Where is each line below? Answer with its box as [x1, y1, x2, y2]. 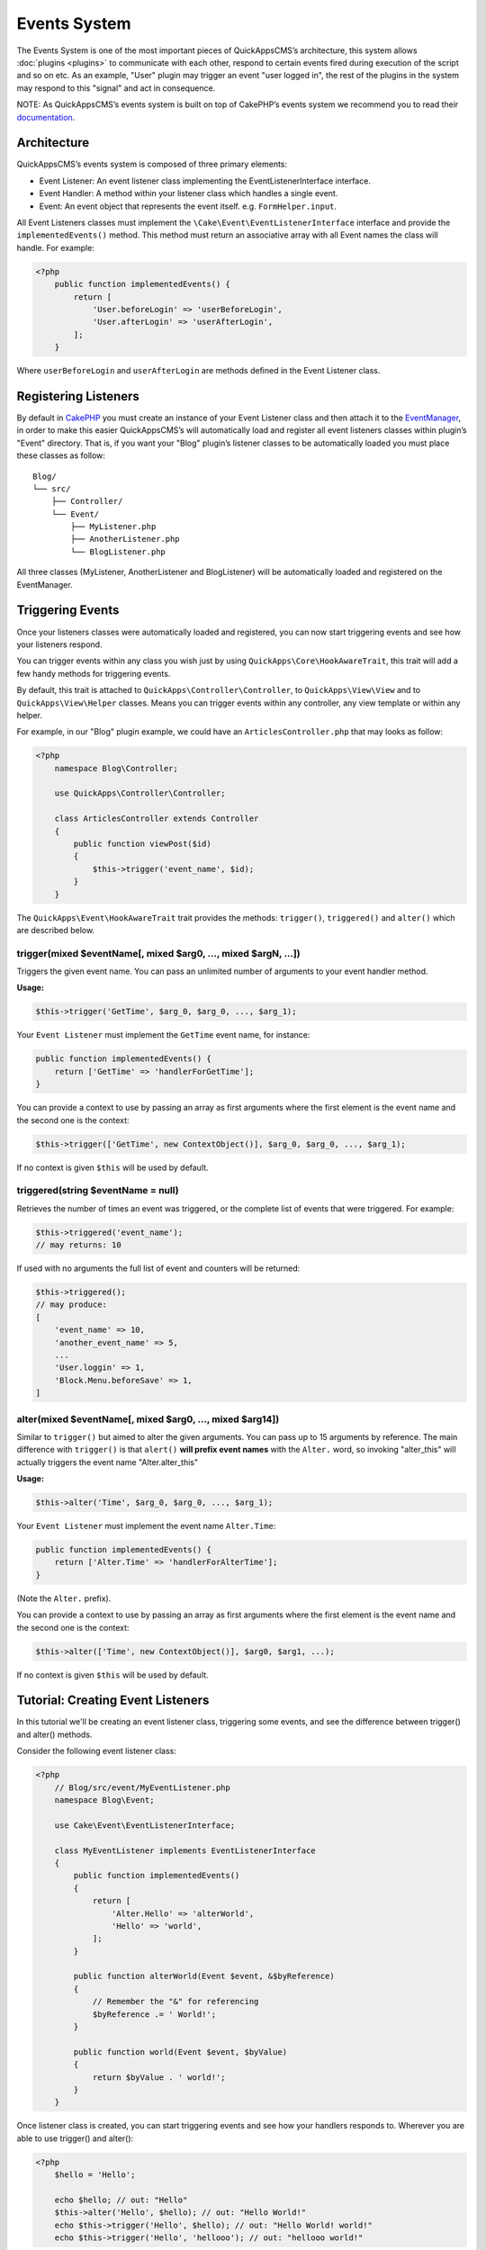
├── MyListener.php [70, 522, 157, 532]
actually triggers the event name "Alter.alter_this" [16, 1456, 199, 1467]
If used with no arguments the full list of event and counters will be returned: [16, 1263, 301, 1273]
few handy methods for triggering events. [16, 668, 171, 679]
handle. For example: [16, 242, 94, 253]
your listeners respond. [16, 639, 103, 650]
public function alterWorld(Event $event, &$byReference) [73, 1971, 335, 1982]
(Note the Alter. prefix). [16, 1593, 112, 1604]
